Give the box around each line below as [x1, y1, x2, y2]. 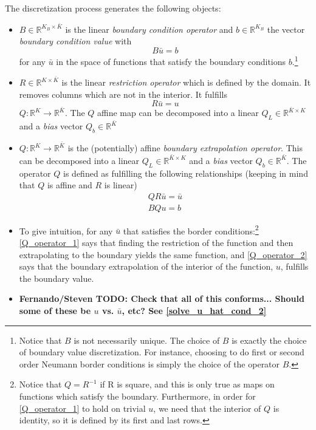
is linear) [104, 179, 137, 191]
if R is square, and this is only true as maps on [100, 378, 275, 391]
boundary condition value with [19, 35, 132, 47]
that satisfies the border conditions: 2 [123, 222, 259, 237]
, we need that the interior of [153, 401, 261, 414]
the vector [267, 22, 305, 35]
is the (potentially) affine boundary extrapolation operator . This [67, 142, 303, 154]
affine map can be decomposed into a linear [97, 106, 259, 119]
